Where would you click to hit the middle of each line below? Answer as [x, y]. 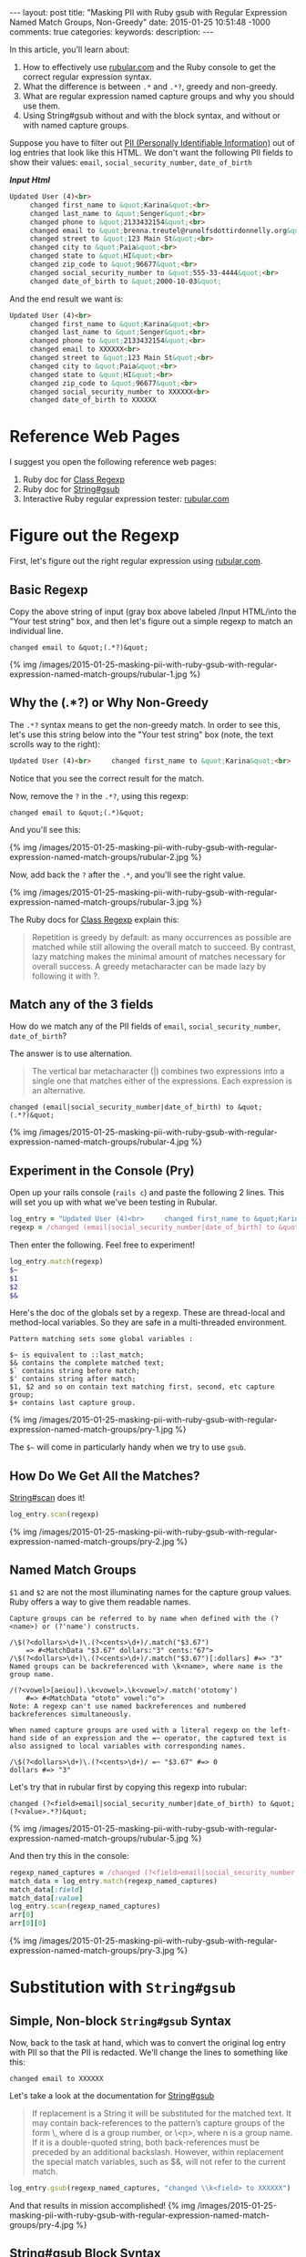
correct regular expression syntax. [87, 77]
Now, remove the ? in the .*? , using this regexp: [99, 795]
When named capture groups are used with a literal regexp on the [138, 1730]
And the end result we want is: [66, 299]
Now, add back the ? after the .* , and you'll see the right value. [127, 874]
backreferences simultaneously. [71, 1714]
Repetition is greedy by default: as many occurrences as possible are [161, 937]
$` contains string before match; [75, 1371]
